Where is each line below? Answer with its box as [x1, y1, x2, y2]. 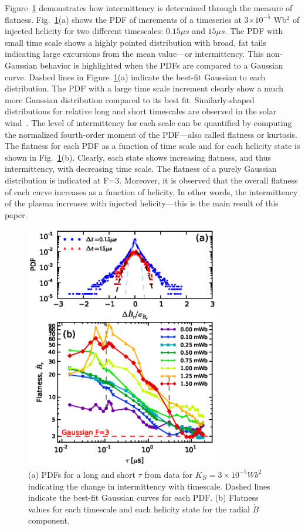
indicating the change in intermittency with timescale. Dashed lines [28, 480, 270, 492]
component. [28, 514, 70, 526]
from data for [144, 468, 193, 480]
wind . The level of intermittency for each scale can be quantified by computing [5, 116, 292, 128]
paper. [5, 208, 28, 220]
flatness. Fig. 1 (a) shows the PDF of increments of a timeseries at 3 [5, 13, 249, 25]
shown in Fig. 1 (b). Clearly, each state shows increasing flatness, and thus [5, 151, 271, 163]
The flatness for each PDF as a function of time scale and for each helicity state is [5, 140, 300, 152]
